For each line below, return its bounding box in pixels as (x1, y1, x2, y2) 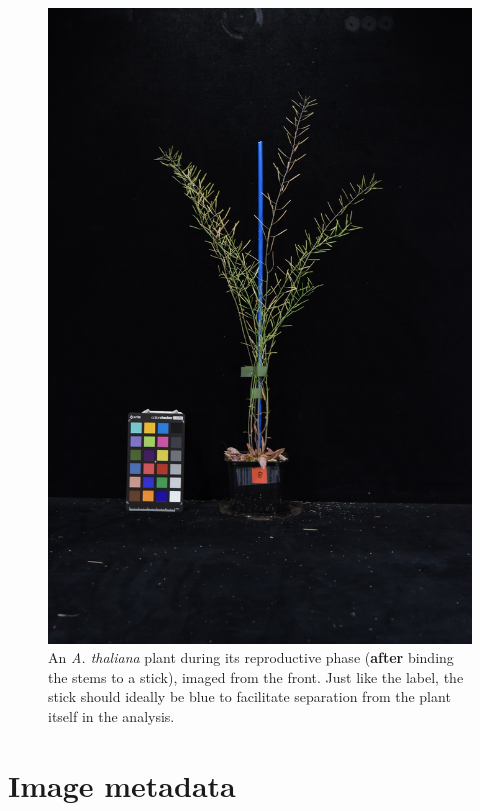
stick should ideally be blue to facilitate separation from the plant (48, 686, 451, 707)
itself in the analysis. (48, 706, 175, 727)
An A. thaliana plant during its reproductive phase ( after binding (48, 647, 454, 668)
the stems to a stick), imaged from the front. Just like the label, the (48, 666, 464, 687)
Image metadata (8, 764, 236, 805)
